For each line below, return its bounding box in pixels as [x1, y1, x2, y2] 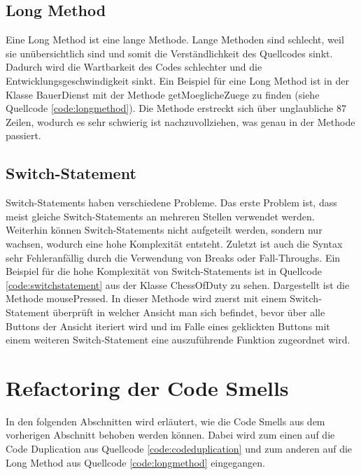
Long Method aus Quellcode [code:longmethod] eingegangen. [6, 455, 265, 469]
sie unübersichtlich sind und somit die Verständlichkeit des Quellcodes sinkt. [6, 45, 333, 60]
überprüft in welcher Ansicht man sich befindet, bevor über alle [52, 304, 325, 319]
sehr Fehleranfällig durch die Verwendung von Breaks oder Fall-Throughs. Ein [6, 250, 341, 264]
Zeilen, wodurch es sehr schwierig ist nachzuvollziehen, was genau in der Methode [6, 114, 355, 129]
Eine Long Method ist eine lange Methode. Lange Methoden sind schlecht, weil [6, 32, 344, 47]
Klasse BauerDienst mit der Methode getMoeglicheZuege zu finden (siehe [6, 87, 320, 101]
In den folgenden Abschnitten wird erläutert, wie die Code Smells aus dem [6, 413, 325, 428]
